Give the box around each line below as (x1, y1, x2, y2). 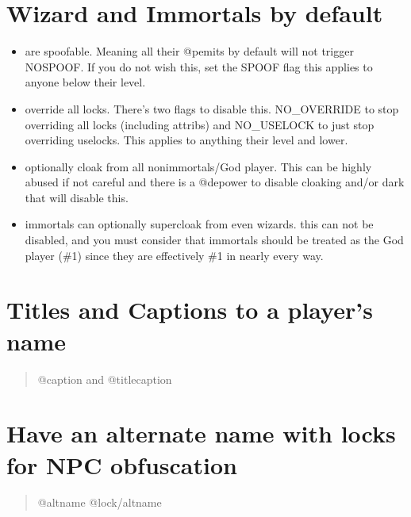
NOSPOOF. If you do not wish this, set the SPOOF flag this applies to (25, 58, 373, 75)
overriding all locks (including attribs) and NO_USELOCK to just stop (25, 116, 375, 132)
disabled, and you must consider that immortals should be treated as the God (25, 232, 404, 248)
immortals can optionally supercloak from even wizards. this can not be (25, 216, 374, 232)
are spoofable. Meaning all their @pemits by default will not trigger (25, 43, 354, 59)
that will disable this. (25, 189, 129, 205)
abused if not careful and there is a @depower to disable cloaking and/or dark (25, 174, 405, 190)
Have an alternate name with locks (6, 417, 396, 450)
